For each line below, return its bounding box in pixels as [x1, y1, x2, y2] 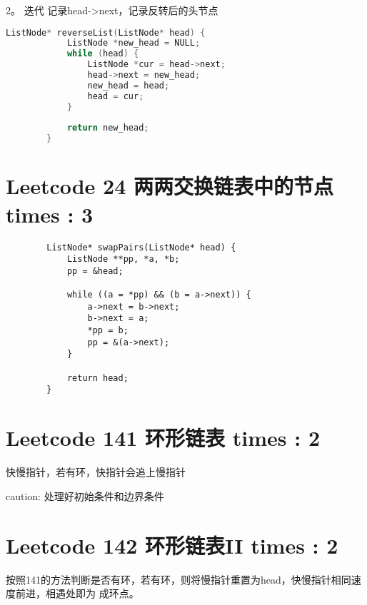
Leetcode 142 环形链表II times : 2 [6, 530, 338, 559]
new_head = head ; [87, 80, 170, 91]
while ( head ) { [66, 49, 139, 59]
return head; [66, 372, 129, 383]
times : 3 [6, 199, 94, 228]
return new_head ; [66, 123, 149, 133]
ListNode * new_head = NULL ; [66, 38, 201, 49]
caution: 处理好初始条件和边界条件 [6, 488, 164, 503]
